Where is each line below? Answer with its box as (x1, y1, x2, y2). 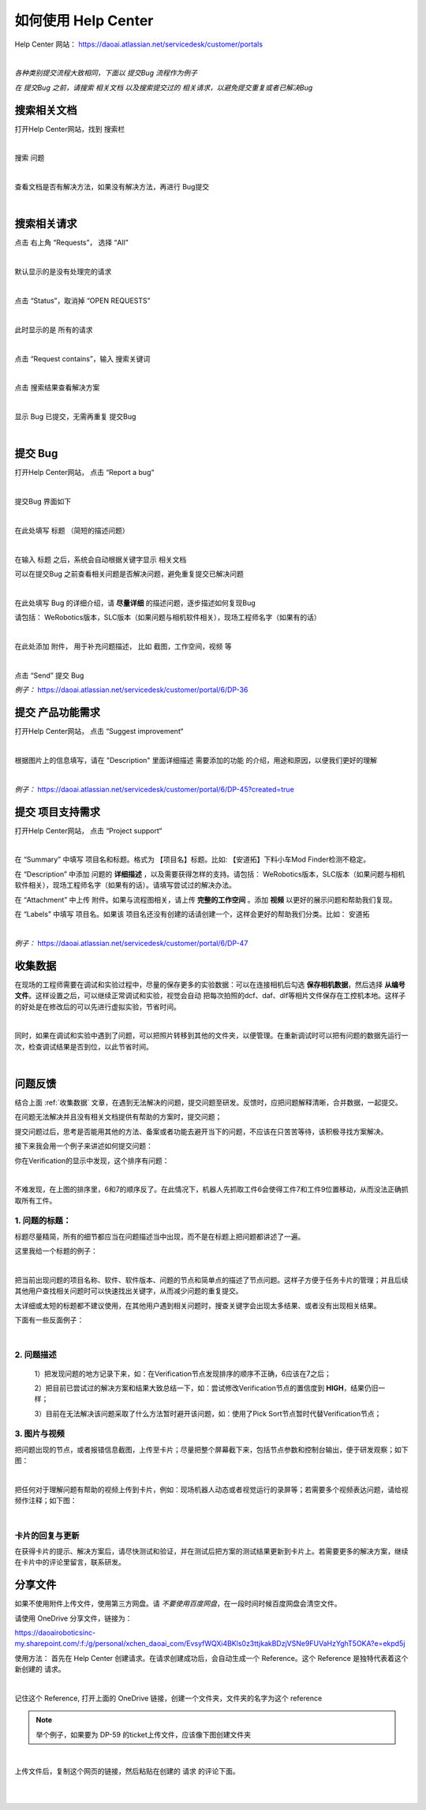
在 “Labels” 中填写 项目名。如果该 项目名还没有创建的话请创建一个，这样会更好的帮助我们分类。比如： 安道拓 (14, 910, 370, 919)
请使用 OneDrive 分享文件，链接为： (14, 1614, 133, 1623)
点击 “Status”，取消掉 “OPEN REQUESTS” (14, 296, 151, 305)
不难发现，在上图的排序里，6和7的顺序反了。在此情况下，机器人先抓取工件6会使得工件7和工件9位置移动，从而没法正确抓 (14, 1184, 409, 1195)
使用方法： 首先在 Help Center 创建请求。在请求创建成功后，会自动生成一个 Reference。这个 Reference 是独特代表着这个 (14, 1653, 409, 1662)
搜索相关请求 (14, 217, 77, 230)
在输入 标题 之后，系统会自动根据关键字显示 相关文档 (14, 555, 187, 564)
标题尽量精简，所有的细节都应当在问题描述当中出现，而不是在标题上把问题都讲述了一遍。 (14, 1232, 305, 1241)
